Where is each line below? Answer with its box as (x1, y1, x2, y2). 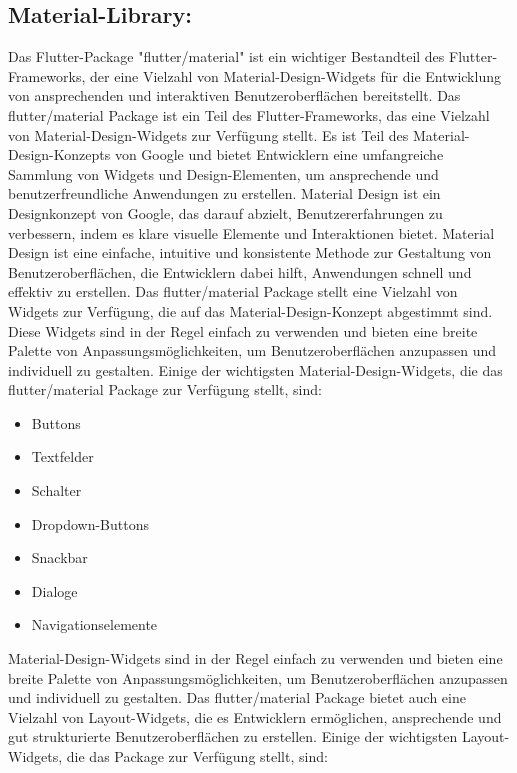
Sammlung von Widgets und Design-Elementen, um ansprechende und (8, 163, 439, 184)
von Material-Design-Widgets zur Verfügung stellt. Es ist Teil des (8, 124, 409, 145)
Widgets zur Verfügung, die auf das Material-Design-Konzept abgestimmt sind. (8, 300, 493, 321)
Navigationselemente (31, 614, 158, 635)
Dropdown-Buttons (31, 513, 149, 534)
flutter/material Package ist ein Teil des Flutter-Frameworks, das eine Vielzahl (8, 104, 490, 125)
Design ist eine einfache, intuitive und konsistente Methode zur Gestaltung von (8, 242, 492, 263)
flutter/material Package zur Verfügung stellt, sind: (8, 379, 322, 400)
